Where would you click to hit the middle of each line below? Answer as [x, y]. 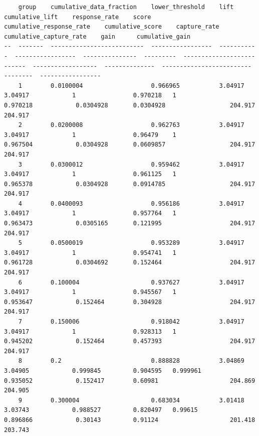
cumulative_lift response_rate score [78, 17]
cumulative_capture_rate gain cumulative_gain [97, 36]
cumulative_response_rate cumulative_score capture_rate [112, 27]
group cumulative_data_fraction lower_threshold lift [126, 7]
